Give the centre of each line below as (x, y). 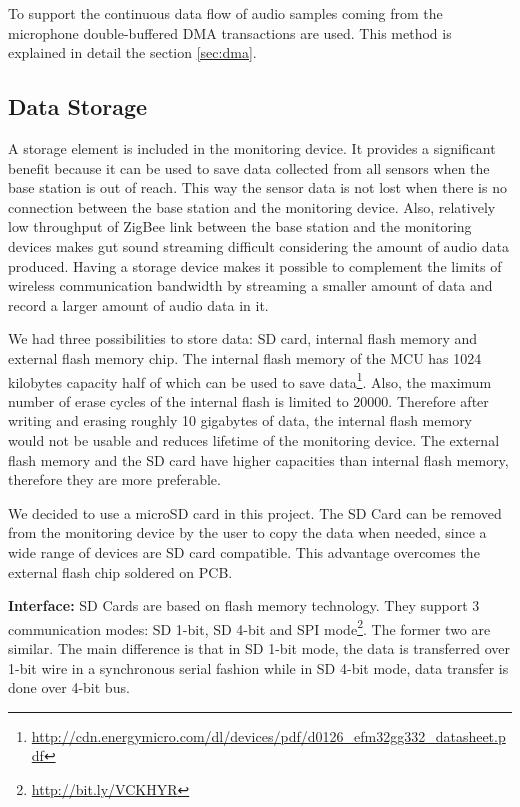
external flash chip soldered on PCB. (120, 571)
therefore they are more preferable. (114, 479)
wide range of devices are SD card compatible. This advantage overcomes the (244, 551)
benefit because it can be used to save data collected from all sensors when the (249, 167)
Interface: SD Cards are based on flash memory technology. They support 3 (244, 605)
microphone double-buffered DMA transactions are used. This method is (230, 32)
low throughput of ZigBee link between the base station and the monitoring (240, 226)
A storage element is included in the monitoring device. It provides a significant (252, 147)
